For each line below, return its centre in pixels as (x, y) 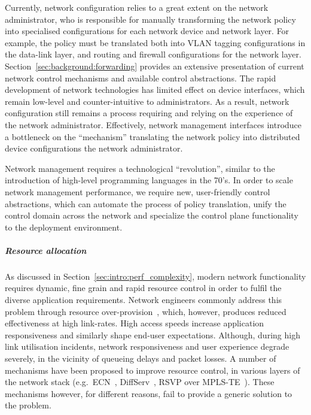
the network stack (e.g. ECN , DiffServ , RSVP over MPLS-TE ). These (140, 382)
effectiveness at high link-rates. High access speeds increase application (135, 323)
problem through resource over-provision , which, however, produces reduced (146, 311)
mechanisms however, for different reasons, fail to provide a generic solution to (149, 393)
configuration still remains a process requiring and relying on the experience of (149, 113)
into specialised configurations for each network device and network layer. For (147, 31)
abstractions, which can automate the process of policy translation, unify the (146, 203)
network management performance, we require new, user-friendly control (138, 191)
